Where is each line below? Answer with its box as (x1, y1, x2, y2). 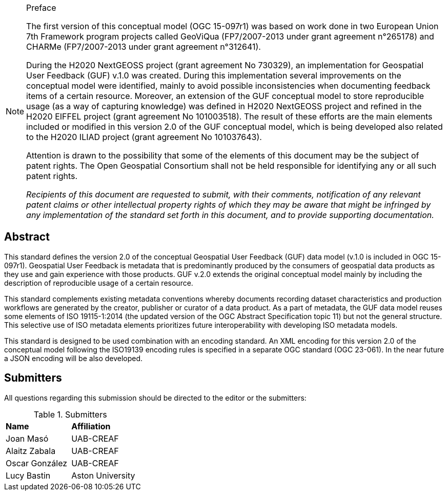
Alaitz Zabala (6, 445, 56, 456)
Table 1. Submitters (33, 409, 107, 420)
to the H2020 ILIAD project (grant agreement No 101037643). (26, 132, 262, 142)
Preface (26, 3, 56, 13)
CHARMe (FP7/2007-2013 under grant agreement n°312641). (26, 42, 261, 52)
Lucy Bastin (6, 470, 51, 481)
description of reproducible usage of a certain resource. (4, 278, 193, 287)
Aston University (71, 470, 135, 481)
